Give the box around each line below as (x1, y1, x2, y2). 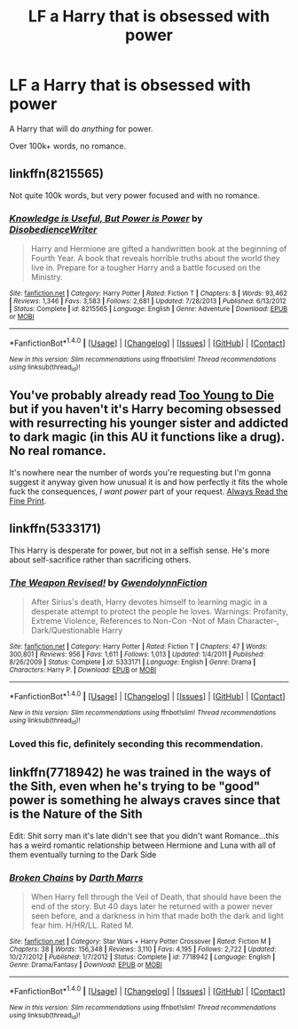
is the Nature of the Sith (9, 807, 143, 822)
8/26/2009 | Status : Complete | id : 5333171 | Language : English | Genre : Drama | (9, 658, 256, 666)
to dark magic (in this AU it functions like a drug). (9, 429, 286, 445)
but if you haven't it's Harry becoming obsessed (9, 402, 282, 417)
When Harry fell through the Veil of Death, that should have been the (30, 891, 282, 902)
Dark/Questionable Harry (30, 625, 123, 635)
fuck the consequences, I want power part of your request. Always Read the (9, 486, 288, 497)
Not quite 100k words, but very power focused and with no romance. (9, 189, 260, 201)
